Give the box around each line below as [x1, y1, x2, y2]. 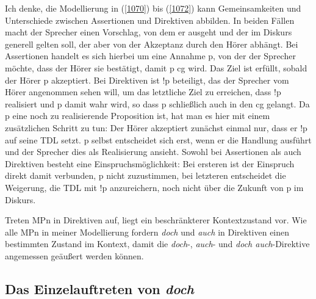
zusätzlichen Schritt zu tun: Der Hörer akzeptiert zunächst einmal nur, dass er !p [5, 121, 307, 134]
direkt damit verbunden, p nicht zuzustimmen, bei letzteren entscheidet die [5, 169, 286, 182]
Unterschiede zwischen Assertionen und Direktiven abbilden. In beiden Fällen [5, 13, 295, 26]
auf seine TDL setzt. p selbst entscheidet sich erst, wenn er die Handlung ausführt [5, 133, 312, 146]
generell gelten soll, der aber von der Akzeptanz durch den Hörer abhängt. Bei [5, 37, 298, 50]
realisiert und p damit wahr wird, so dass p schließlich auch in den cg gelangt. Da [5, 97, 310, 110]
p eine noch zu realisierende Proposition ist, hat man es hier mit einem [5, 109, 270, 122]
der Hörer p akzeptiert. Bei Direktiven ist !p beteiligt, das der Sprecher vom [5, 73, 289, 86]
